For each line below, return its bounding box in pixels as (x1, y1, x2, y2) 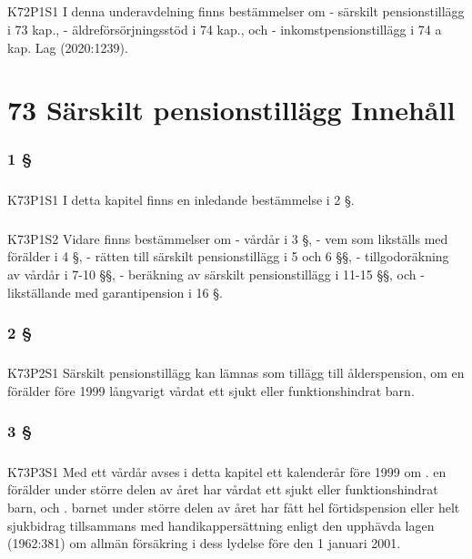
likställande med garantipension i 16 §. (7, 282, 223, 301)
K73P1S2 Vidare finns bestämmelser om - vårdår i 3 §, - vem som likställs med (7, 229, 448, 248)
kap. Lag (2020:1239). (7, 37, 128, 56)
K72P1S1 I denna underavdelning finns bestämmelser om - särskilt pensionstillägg (7, 2, 465, 21)
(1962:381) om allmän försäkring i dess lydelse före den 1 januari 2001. (7, 534, 401, 553)
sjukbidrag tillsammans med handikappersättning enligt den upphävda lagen (7, 515, 435, 534)
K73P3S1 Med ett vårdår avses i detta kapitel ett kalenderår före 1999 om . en (7, 462, 447, 481)
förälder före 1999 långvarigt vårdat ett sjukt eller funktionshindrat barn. (7, 381, 415, 400)
